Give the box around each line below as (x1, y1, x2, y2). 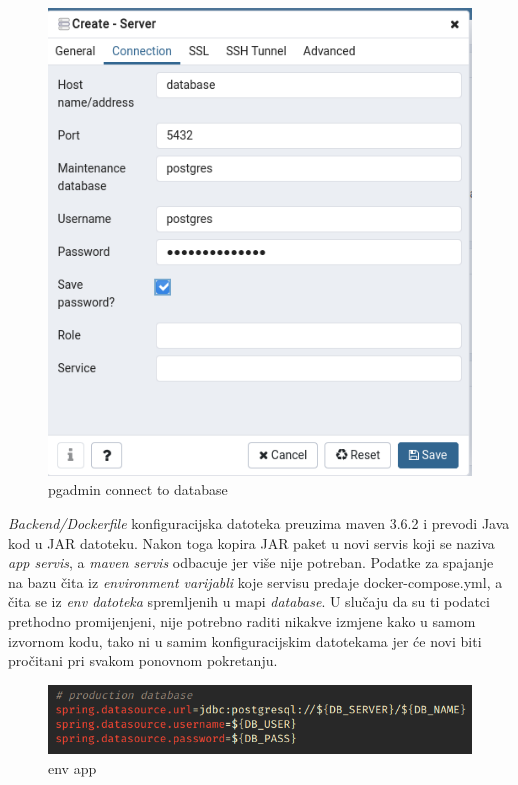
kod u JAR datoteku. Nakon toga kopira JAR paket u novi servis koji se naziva (8, 532, 495, 553)
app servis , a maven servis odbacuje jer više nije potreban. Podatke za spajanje (8, 552, 494, 573)
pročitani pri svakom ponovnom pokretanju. (8, 650, 278, 671)
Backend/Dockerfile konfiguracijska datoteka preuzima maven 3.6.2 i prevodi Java (8, 513, 510, 534)
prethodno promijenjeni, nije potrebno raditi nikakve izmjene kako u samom (8, 610, 476, 631)
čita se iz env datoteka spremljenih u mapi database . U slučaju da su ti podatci (8, 591, 490, 612)
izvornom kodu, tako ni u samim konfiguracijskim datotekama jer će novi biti (8, 630, 482, 651)
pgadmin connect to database (48, 479, 228, 500)
